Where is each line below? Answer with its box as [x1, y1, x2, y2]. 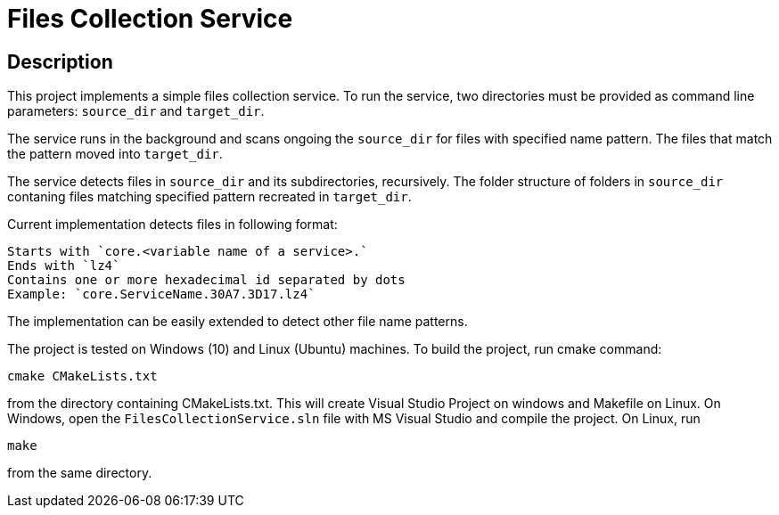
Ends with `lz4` [7, 258, 120, 274]
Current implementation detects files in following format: [7, 217, 338, 233]
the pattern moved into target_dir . [7, 146, 223, 162]
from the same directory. [7, 465, 152, 481]
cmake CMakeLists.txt [7, 369, 158, 384]
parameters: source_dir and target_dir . [7, 103, 265, 119]
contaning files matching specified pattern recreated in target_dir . [7, 189, 412, 205]
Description [7, 50, 113, 73]
